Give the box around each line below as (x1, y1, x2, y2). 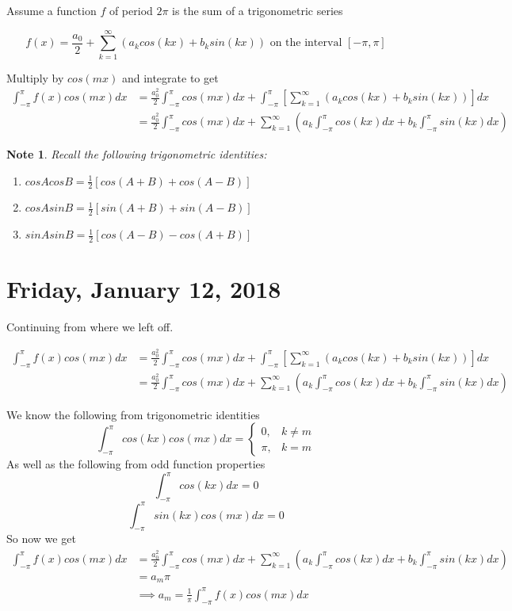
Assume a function (6, 2, 97, 18)
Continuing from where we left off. (6, 319, 174, 335)
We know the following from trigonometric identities (6, 406, 260, 422)
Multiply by (6, 69, 64, 86)
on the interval (269, 37, 342, 49)
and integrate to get (121, 69, 219, 86)
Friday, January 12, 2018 (6, 273, 281, 305)
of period (109, 2, 153, 18)
